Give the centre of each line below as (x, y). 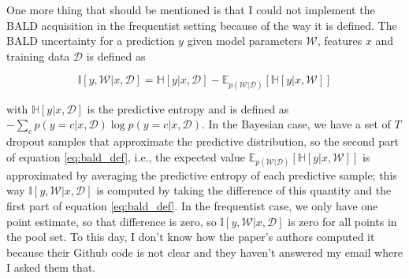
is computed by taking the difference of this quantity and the (244, 190)
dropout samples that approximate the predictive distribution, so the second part (203, 141)
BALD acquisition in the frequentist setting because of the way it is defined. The (202, 25)
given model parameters (245, 41)
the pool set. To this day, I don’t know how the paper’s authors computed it (191, 237)
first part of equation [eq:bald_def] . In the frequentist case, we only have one (192, 205)
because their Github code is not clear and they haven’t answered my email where (204, 252)
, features (340, 41)
